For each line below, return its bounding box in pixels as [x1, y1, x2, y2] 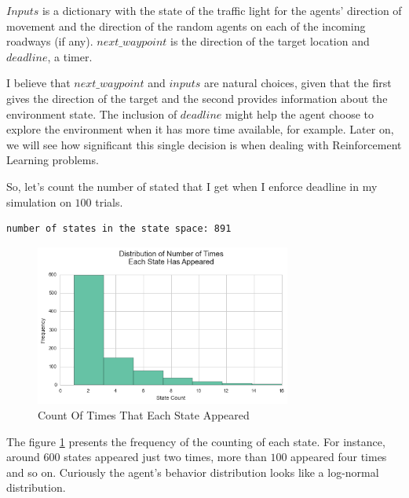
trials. [95, 193, 123, 210]
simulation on [6, 193, 71, 210]
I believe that [6, 75, 71, 91]
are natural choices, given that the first [204, 75, 392, 91]
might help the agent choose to [225, 105, 374, 122]
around [6, 449, 40, 465]
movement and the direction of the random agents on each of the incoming [6, 17, 366, 34]
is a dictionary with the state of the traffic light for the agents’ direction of [42, 2, 402, 18]
